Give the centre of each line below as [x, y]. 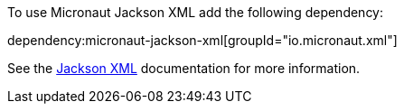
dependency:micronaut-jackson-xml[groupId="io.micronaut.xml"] [202, 40]
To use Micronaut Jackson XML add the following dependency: [196, 12]
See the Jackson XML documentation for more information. [184, 68]
